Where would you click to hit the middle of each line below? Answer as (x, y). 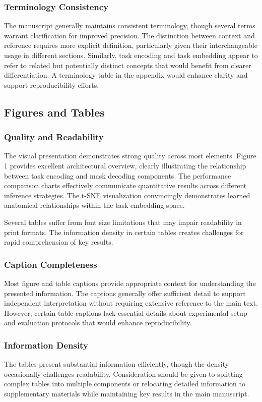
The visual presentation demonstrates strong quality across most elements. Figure (130, 156)
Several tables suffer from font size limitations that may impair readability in (123, 222)
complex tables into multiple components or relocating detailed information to (125, 384)
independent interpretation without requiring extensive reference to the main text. (131, 303)
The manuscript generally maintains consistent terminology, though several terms (130, 25)
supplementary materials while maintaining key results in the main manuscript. (127, 393)
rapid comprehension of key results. (59, 242)
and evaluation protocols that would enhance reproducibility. (98, 323)
